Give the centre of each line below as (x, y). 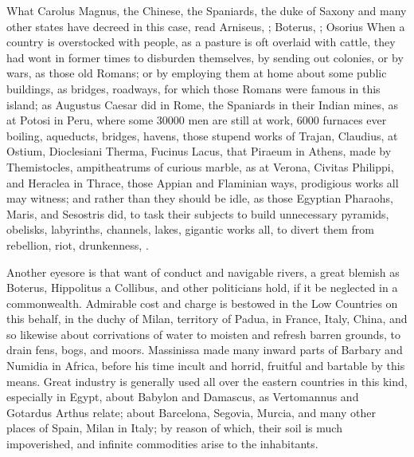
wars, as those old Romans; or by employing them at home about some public (197, 73)
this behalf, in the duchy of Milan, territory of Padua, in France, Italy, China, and (207, 319)
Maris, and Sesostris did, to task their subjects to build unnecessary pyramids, (198, 213)
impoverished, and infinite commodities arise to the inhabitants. (162, 444)
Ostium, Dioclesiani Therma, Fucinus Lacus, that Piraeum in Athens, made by (199, 151)
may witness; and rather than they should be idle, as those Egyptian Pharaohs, (200, 198)
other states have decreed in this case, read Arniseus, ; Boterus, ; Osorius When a (206, 26)
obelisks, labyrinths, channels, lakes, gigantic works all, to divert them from (190, 229)
